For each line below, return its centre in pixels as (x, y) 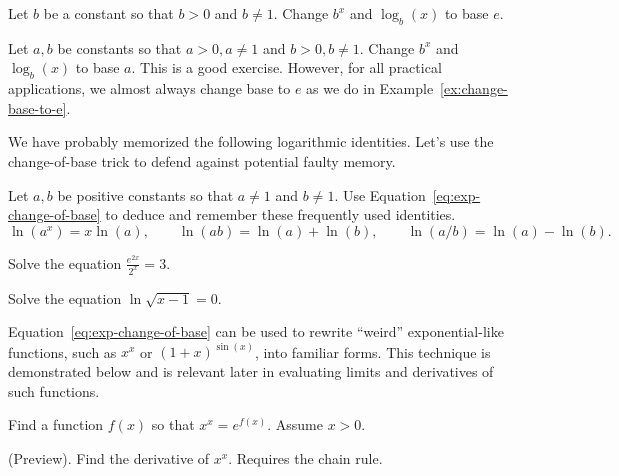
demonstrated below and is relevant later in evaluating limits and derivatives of (251, 370)
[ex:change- (474, 88)
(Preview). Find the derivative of (109, 457)
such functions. (54, 390)
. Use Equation (380, 194)
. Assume (295, 424)
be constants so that (119, 47)
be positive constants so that (145, 194)
